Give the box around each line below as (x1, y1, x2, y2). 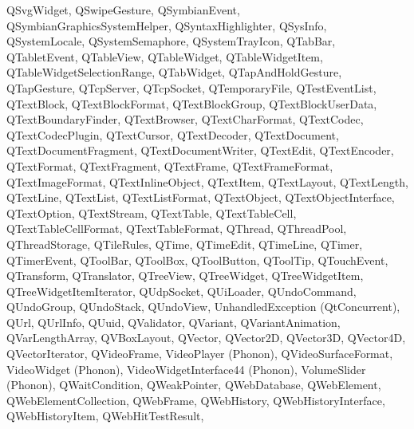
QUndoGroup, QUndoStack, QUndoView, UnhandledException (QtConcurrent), (6, 298, 400, 315)
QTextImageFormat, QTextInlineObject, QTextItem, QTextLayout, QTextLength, (6, 173, 408, 190)
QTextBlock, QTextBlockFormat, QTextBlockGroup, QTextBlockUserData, (6, 95, 377, 112)
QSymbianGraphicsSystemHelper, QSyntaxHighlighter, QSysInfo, (6, 17, 327, 33)
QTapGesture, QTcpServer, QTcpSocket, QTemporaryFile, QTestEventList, (6, 79, 377, 96)
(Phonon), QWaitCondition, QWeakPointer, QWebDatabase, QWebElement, (6, 376, 381, 393)
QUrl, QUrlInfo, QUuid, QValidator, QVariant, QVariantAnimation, (6, 313, 341, 330)
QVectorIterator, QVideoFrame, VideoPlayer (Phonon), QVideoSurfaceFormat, (6, 345, 393, 362)
